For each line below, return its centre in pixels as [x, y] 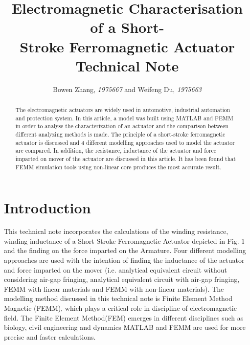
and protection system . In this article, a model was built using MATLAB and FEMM [124, 118]
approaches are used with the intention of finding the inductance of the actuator [124, 260]
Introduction [47, 208]
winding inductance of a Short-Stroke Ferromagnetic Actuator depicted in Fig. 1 [125, 241]
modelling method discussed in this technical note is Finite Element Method [118, 298]
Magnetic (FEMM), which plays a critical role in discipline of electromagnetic [120, 308]
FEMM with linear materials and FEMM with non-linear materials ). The [114, 288]
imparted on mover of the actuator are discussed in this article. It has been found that [125, 159]
